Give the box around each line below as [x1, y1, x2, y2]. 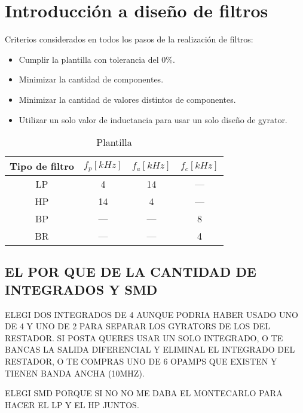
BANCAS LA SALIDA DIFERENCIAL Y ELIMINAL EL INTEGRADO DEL [5, 343, 295, 356]
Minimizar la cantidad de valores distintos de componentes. [19, 93, 236, 105]
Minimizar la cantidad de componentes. [19, 73, 164, 85]
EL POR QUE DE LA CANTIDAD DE [5, 262, 256, 281]
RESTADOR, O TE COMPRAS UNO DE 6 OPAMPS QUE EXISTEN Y [5, 355, 277, 368]
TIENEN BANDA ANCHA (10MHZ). [5, 366, 145, 379]
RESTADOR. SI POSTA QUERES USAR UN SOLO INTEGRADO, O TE [5, 331, 283, 344]
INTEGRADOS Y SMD [5, 280, 158, 298]
